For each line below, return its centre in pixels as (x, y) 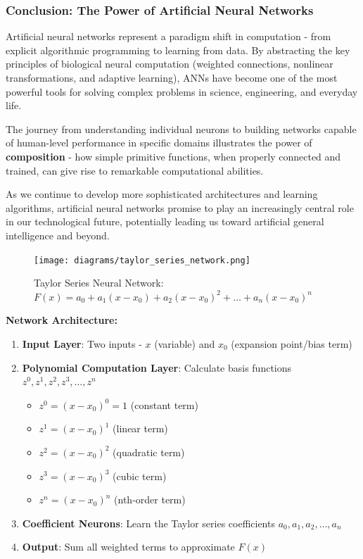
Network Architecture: (62, 320)
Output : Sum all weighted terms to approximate (128, 547)
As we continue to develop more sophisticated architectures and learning (162, 194)
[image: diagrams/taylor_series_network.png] (142, 260)
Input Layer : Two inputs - (82, 343)
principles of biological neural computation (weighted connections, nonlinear (170, 64)
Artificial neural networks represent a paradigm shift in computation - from (168, 36)
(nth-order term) (150, 500)
